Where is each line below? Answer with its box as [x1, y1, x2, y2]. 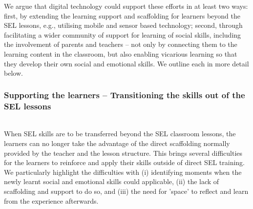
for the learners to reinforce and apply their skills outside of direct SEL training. [4, 157, 245, 167]
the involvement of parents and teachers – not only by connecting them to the [4, 39, 237, 49]
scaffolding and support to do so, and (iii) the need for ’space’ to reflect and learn [4, 186, 249, 196]
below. [4, 68, 23, 78]
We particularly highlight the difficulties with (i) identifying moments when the [4, 167, 242, 177]
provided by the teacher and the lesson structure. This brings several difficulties [4, 147, 243, 158]
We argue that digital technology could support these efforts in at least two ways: [4, 1, 248, 11]
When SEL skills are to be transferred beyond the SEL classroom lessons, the [4, 128, 236, 139]
